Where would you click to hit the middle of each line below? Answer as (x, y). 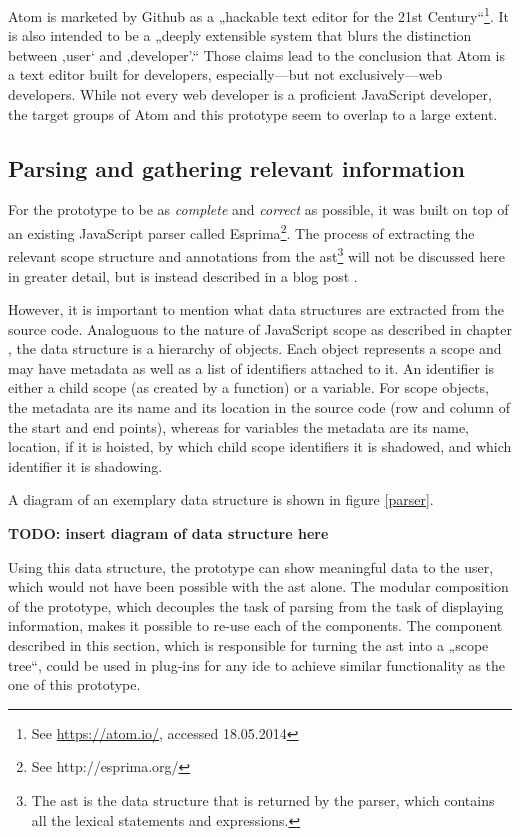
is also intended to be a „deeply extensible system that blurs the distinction (240, 35)
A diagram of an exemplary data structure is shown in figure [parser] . (221, 499)
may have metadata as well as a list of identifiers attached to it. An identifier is (251, 367)
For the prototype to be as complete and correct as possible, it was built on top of (258, 209)
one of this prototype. (74, 684)
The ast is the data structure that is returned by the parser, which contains (263, 799)
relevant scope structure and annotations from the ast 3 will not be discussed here (256, 254)
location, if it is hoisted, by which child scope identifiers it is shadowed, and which (260, 446)
